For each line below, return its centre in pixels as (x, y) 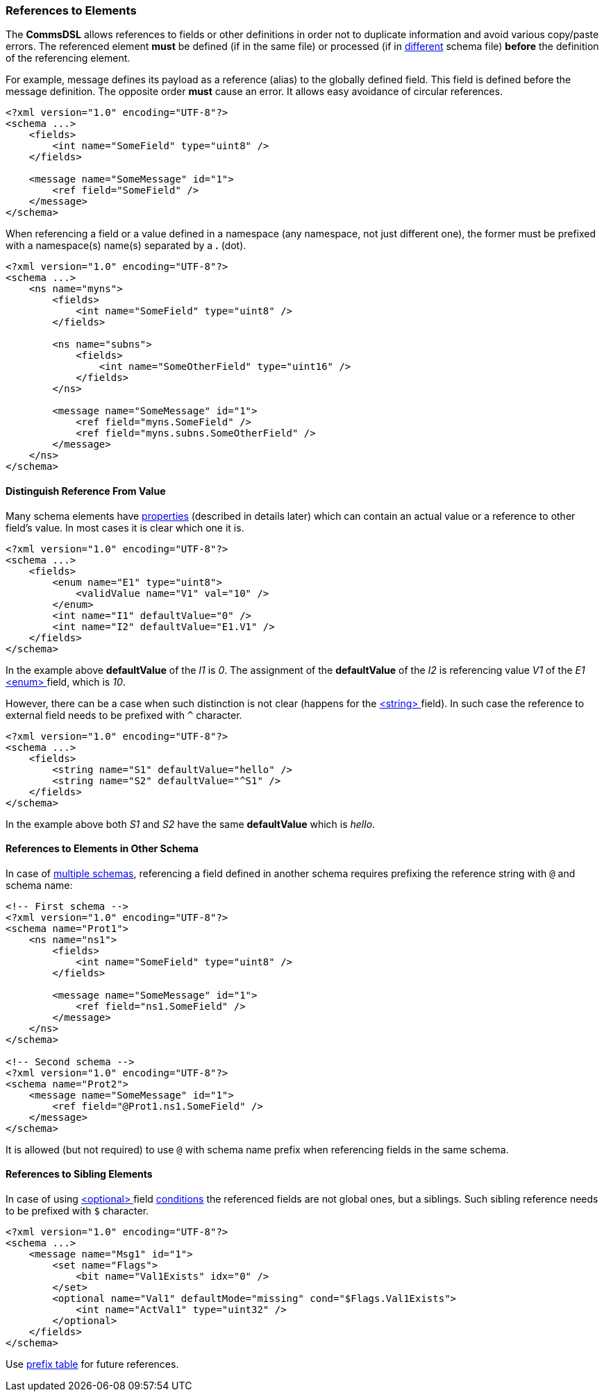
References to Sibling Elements (79, 1174)
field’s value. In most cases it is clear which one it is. (125, 527)
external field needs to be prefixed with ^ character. (124, 715)
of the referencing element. (68, 58)
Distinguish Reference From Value (86, 491)
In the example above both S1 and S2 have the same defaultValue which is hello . (191, 824)
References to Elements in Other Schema (102, 849)
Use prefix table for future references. (92, 1364)
